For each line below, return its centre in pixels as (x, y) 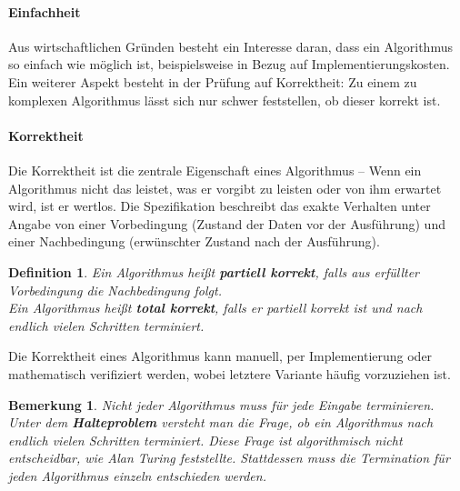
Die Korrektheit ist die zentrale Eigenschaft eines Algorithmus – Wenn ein (215, 170)
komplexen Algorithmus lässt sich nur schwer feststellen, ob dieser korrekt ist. (225, 100)
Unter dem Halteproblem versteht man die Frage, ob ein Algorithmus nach (221, 422)
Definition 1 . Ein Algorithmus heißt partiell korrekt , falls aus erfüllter (214, 271)
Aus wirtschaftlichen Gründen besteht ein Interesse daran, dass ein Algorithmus (230, 46)
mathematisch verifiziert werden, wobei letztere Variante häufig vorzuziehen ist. (230, 373)
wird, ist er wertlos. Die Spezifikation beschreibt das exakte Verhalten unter (220, 206)
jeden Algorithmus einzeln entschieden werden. (137, 475)
